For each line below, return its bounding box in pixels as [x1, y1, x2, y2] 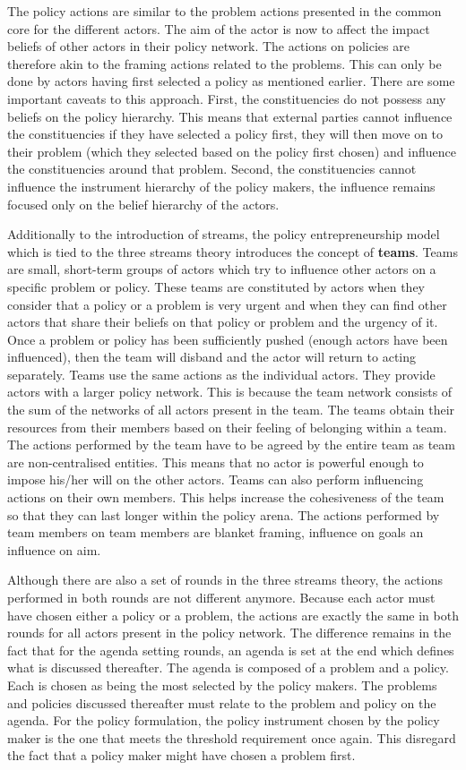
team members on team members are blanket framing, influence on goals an [7, 523, 424, 542]
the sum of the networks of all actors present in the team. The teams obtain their [7, 400, 455, 419]
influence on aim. [7, 540, 101, 559]
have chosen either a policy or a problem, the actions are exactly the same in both [7, 605, 459, 624]
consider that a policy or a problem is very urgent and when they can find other [7, 295, 447, 313]
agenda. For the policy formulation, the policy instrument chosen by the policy [7, 711, 440, 730]
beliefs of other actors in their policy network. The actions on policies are [7, 37, 410, 56]
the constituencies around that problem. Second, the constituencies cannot [7, 159, 417, 178]
